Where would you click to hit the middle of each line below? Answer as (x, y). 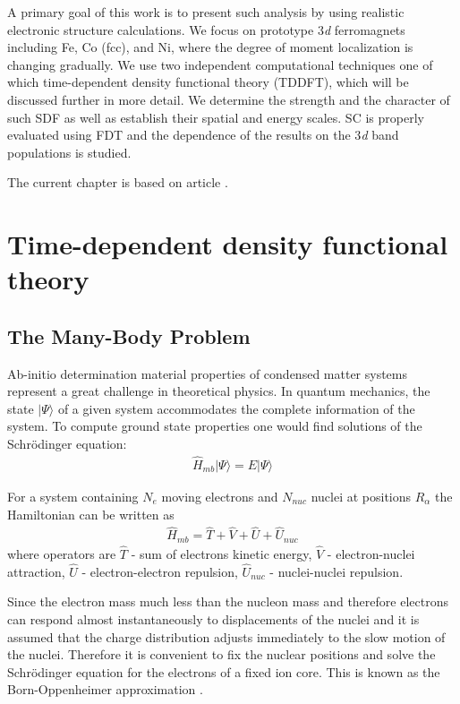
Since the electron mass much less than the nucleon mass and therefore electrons (228, 601)
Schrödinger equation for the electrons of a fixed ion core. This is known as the (224, 671)
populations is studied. (69, 152)
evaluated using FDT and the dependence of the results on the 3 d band (203, 135)
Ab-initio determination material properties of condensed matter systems (208, 373)
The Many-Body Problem (129, 335)
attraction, (36, 571)
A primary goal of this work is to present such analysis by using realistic (206, 12)
